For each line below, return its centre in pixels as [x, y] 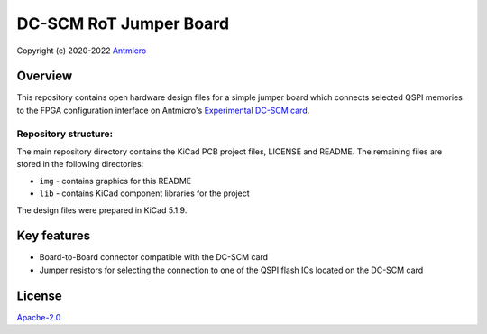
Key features [53, 236]
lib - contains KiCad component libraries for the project [144, 193]
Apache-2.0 [39, 317]
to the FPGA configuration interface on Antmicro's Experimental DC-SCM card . [163, 110]
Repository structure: [65, 134]
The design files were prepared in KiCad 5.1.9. [102, 210]
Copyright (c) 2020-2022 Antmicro [82, 51]
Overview [45, 76]
